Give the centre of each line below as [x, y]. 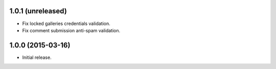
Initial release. [37, 57]
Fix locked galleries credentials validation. [66, 24]
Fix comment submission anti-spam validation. [71, 30]
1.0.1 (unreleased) [38, 11]
